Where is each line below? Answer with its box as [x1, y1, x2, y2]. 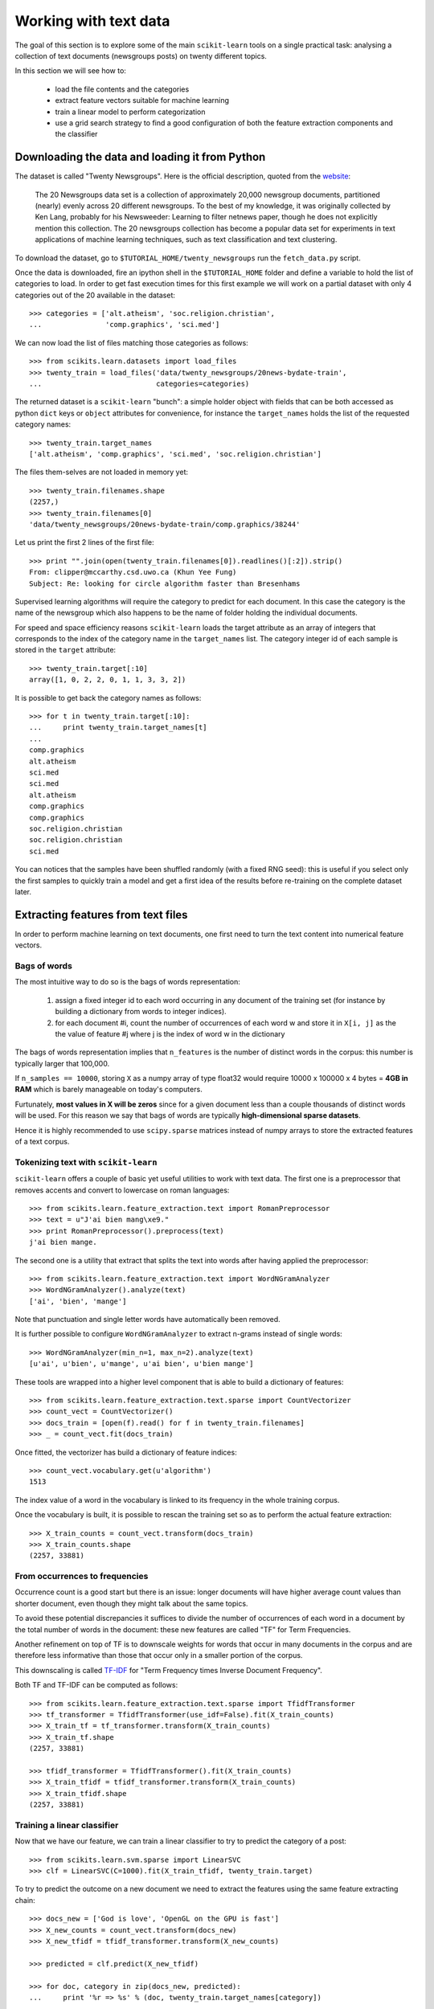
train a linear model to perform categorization [55, 107, 206, 117]
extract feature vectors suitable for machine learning [55, 96, 229, 105]
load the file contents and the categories [55, 84, 190, 94]
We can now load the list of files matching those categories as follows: [14, 338, 248, 347]
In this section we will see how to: [14, 66, 126, 76]
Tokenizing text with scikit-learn [14, 1156, 158, 1168]
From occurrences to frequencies [14, 1571, 149, 1582]
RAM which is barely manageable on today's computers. [14, 1085, 203, 1095]
